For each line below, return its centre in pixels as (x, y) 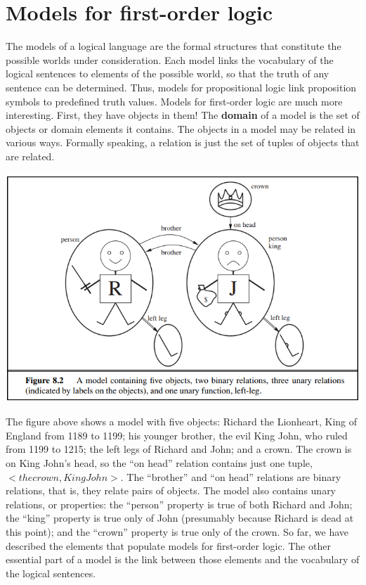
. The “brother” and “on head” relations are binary (231, 476)
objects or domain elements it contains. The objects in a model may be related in (181, 128)
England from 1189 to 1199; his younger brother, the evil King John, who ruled (177, 435)
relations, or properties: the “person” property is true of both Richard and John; (179, 504)
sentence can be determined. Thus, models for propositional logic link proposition (181, 87)
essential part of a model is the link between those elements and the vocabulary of (183, 559)
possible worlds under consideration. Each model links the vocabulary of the (170, 59)
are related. (30, 156)
